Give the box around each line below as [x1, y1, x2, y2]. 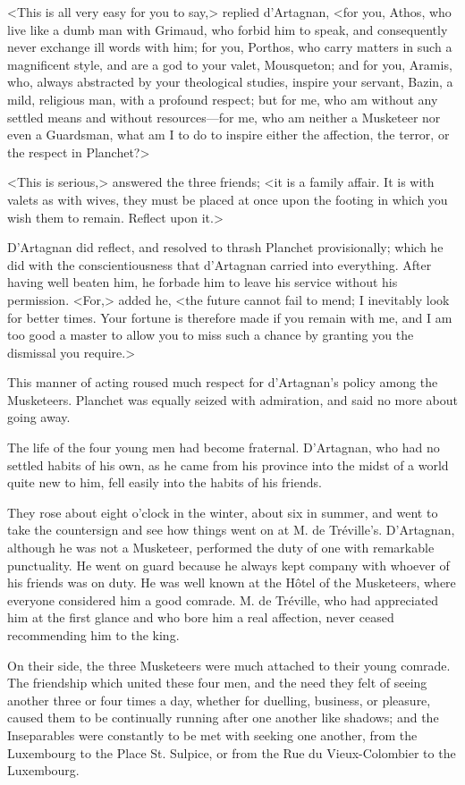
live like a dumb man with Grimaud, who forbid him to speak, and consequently [7, 20, 448, 38]
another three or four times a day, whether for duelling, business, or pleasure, [7, 690, 431, 709]
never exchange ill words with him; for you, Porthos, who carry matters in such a [7, 38, 452, 56]
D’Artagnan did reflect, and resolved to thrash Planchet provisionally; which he [7, 238, 444, 257]
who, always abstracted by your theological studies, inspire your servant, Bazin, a [7, 72, 453, 91]
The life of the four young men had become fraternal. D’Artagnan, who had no [7, 438, 440, 457]
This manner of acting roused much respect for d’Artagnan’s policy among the [7, 373, 438, 392]
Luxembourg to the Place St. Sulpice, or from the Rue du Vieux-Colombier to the [7, 743, 456, 762]
